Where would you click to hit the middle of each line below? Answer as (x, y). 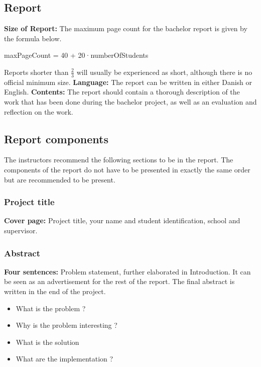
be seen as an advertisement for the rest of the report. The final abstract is (119, 281)
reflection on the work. (39, 111)
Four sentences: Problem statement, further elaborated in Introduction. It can (127, 271)
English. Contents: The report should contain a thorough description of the (122, 92)
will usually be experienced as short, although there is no (164, 72)
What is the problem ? (51, 308)
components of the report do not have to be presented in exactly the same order (127, 169)
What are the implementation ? (64, 359)
